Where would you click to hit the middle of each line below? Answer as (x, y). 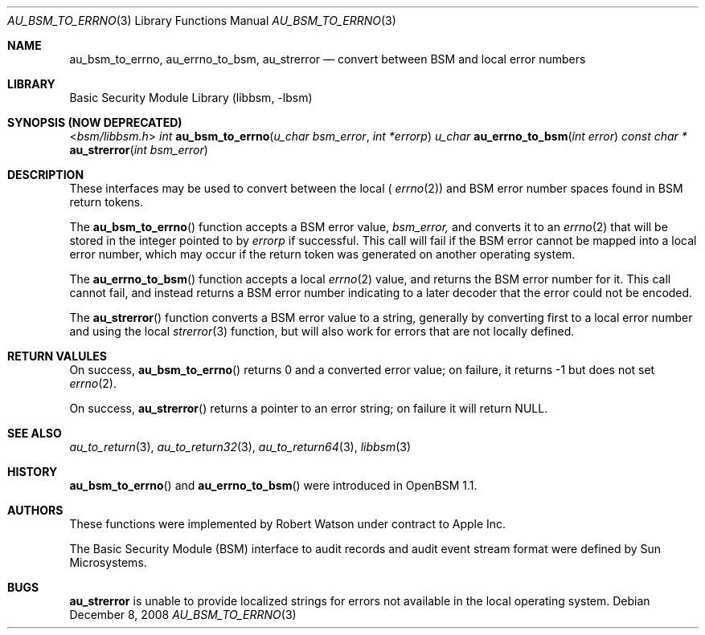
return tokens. (107, 202)
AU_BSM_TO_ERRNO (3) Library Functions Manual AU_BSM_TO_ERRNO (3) (202, 20)
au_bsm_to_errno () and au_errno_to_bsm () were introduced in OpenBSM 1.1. (273, 485)
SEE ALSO (35, 433)
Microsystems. (108, 562)
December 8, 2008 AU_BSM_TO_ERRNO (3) (183, 615)
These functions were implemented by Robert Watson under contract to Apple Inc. (288, 524)
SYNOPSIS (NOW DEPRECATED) (95, 122)
